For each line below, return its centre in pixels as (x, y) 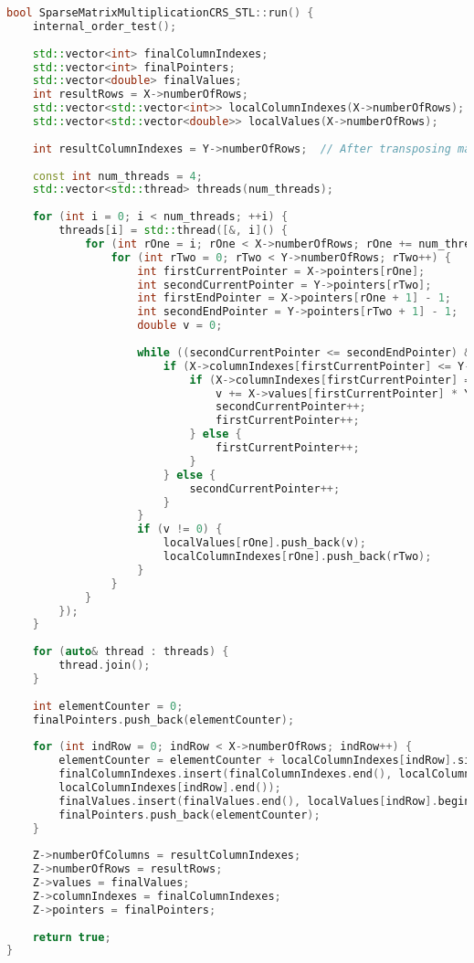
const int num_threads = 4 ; (117, 176)
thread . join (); (105, 665)
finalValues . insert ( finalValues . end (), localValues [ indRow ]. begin (265, 801)
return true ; (72, 937)
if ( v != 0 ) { (180, 529)
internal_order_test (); (105, 26)
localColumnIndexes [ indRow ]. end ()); (170, 787)
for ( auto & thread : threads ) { (131, 652)
